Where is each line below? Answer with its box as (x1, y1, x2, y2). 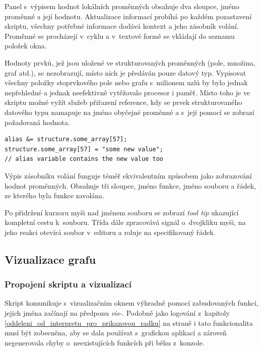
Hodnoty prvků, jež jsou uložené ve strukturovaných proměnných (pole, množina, (5, 57, 255, 68)
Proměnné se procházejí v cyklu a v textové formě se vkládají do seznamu (5, 30, 235, 41)
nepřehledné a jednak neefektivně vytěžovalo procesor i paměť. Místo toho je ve (5, 87, 250, 97)
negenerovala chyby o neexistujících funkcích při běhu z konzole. (5, 337, 205, 347)
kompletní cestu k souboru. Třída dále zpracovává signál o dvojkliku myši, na (5, 217, 246, 227)
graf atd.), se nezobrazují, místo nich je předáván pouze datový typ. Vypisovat (5, 67, 246, 78)
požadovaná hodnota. (5, 116, 70, 127)
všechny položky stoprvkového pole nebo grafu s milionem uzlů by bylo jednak (5, 77, 248, 88)
